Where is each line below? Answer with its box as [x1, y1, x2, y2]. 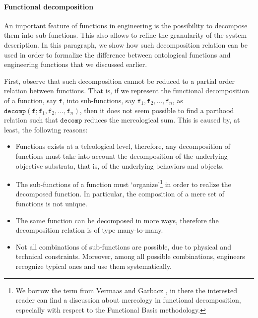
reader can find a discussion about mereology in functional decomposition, [15, 295, 241, 305]
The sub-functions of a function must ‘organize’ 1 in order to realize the [15, 178, 231, 189]
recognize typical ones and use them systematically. [15, 260, 172, 271]
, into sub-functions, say [62, 95, 135, 105]
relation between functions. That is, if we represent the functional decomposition [4, 85, 249, 96]
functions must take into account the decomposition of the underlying [15, 150, 228, 161]
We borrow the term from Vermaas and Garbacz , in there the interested [15, 285, 238, 295]
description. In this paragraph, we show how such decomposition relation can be [4, 39, 248, 50]
